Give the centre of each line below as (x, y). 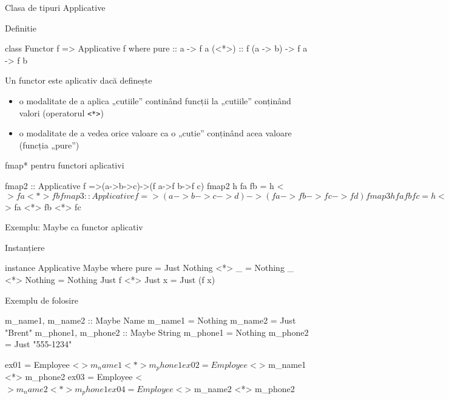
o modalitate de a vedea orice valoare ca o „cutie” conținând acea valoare (155, 133)
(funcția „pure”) (49, 145)
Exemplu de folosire (42, 300)
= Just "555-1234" (39, 344)
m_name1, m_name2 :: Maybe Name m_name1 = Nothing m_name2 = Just (150, 320)
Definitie (21, 28)
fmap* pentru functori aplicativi (65, 165)
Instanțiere (25, 247)
